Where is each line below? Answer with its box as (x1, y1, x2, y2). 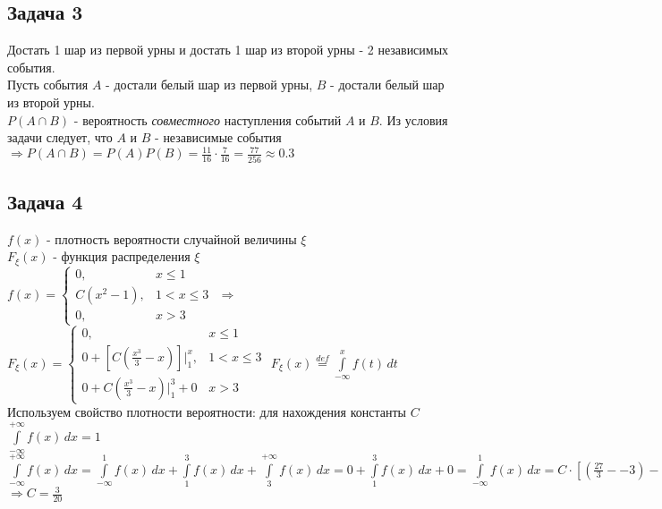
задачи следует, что (7, 128, 113, 147)
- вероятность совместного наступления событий (73, 110, 342, 129)
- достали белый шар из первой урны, (106, 75, 313, 94)
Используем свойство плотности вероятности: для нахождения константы (7, 403, 406, 421)
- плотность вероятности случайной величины (47, 229, 297, 248)
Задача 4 (7, 187, 83, 215)
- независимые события (155, 128, 282, 147)
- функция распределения (53, 247, 191, 266)
